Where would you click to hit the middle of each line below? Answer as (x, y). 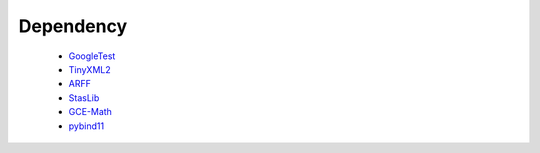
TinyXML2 (90, 69)
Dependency (73, 26)
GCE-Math (90, 112)
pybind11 (86, 126)
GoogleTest (92, 56)
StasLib (84, 97)
